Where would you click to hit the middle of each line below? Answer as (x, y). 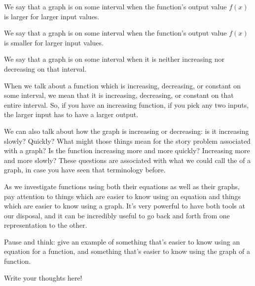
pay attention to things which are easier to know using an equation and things (122, 196)
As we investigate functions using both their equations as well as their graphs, (122, 186)
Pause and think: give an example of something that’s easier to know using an (122, 241)
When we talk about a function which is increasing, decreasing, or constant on (122, 85)
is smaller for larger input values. (54, 42)
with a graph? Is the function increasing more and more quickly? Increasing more (127, 150)
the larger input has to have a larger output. (71, 114)
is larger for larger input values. (52, 16)
